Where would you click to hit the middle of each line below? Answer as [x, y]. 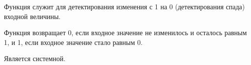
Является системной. [35, 58]
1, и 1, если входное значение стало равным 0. [73, 42]
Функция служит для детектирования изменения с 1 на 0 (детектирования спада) [125, 6]
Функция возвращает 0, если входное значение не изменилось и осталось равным [125, 32]
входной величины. [32, 16]
